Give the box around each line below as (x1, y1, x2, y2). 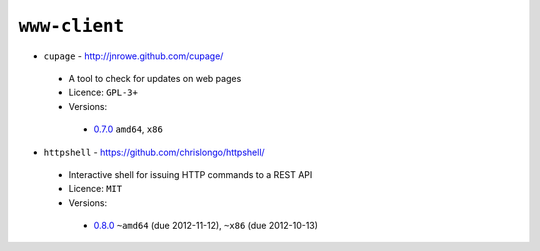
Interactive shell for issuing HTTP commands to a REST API (68, 168, 313, 180)
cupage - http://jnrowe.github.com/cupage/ (43, 50, 224, 62)
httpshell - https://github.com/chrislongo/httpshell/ (43, 146, 265, 158)
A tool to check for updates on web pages (68, 72, 242, 84)
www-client (18, 15, 125, 37)
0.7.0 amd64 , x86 (93, 123, 164, 135)
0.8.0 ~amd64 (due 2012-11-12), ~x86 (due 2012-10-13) (93, 220, 319, 232)
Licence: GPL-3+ (68, 86, 139, 99)
